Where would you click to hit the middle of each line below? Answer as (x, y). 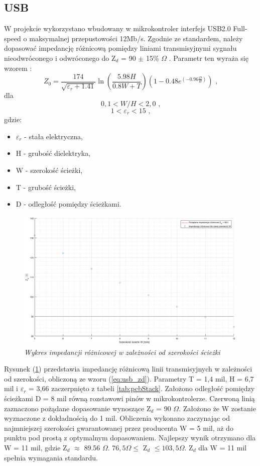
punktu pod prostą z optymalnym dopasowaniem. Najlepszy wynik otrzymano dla (130, 438)
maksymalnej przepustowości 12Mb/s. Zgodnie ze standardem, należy (136, 38)
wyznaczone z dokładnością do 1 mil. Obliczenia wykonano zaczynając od (117, 418)
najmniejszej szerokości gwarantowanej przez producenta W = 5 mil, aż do (119, 428)
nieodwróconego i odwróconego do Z (60, 58)
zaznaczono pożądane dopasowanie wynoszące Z (78, 408)
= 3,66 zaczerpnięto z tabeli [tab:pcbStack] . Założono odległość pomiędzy (142, 388)
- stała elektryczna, (53, 136)
